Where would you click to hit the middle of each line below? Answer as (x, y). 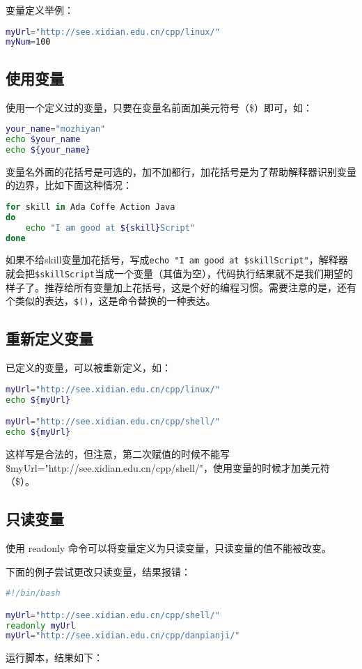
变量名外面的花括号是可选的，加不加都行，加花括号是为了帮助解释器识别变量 (181, 171)
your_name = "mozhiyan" (56, 129)
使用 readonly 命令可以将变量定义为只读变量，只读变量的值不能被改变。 (168, 547)
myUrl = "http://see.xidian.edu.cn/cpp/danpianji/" (123, 636)
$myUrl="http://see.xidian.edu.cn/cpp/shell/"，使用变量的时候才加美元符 (168, 467)
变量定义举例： (40, 10)
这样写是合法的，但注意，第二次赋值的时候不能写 (118, 453)
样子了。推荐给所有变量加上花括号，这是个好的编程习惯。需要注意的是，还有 (181, 287)
